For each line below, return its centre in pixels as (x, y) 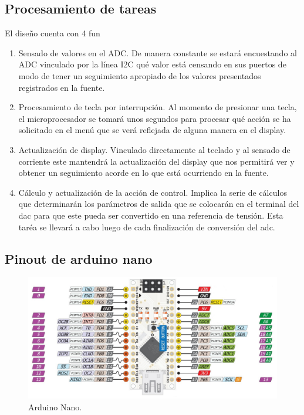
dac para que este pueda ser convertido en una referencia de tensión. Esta (151, 215)
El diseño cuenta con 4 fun (53, 33)
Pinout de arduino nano (79, 258)
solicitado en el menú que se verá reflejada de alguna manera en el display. (152, 130)
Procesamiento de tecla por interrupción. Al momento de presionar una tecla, (158, 107)
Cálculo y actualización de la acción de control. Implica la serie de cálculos (153, 192)
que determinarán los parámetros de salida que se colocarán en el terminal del (159, 204)
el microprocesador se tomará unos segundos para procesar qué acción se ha (155, 118)
